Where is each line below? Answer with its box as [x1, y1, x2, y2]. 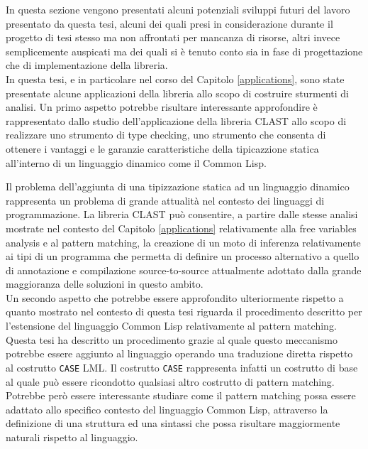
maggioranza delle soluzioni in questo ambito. [6, 276, 203, 291]
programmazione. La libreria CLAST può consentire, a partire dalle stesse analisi [6, 207, 358, 222]
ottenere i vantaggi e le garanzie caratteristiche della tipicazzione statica [6, 141, 319, 156]
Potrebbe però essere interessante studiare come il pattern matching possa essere [6, 388, 356, 403]
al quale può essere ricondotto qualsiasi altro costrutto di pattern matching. [6, 374, 335, 389]
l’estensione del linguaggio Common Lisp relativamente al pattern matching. [6, 318, 337, 333]
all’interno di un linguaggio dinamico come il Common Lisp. [6, 155, 267, 170]
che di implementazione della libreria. [6, 58, 168, 72]
